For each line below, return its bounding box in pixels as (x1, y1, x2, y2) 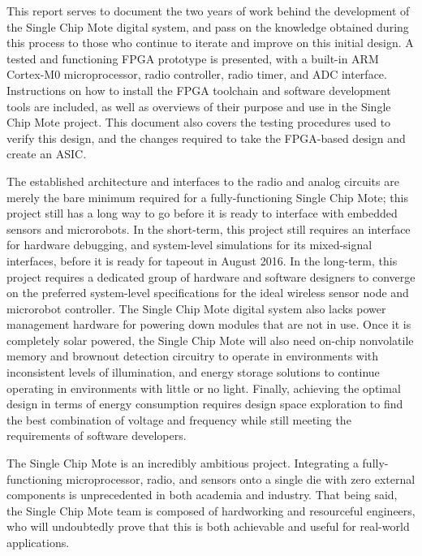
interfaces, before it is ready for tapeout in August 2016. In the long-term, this (6, 252, 398, 269)
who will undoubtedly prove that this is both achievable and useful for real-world (6, 518, 410, 535)
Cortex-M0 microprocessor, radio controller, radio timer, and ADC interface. (6, 66, 387, 83)
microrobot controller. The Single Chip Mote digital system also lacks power (6, 300, 386, 317)
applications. (6, 534, 70, 550)
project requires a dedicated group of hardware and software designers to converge (6, 268, 416, 285)
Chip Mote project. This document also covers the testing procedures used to (6, 114, 391, 131)
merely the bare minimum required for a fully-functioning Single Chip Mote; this (6, 188, 408, 205)
